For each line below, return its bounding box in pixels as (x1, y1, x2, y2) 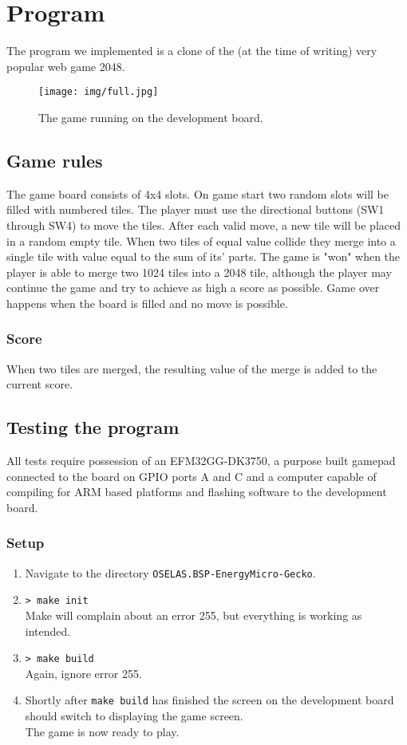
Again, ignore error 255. (25, 664, 142, 681)
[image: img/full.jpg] (38, 86, 159, 98)
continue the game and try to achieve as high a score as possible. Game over (6, 279, 380, 296)
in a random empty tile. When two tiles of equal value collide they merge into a (6, 232, 396, 249)
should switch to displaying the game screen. (25, 708, 243, 724)
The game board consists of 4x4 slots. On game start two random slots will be (6, 185, 389, 202)
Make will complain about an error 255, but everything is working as (25, 607, 362, 624)
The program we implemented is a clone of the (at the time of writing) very (6, 42, 377, 59)
